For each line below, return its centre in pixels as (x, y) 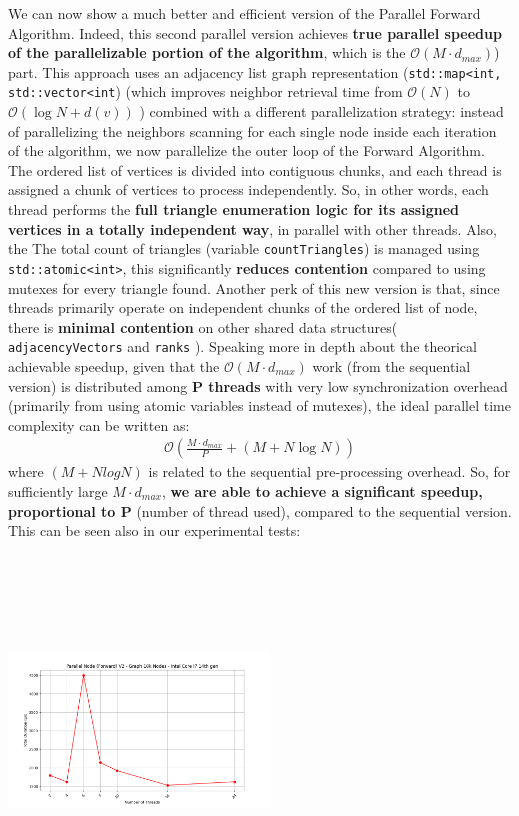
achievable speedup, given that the (114, 366)
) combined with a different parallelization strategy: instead (321, 111)
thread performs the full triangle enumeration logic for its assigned (233, 209)
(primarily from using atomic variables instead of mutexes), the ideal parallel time (259, 405)
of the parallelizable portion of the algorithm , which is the (207, 52)
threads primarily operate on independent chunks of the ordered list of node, (243, 307)
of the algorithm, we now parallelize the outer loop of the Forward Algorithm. (246, 150)
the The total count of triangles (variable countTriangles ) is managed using (244, 248)
